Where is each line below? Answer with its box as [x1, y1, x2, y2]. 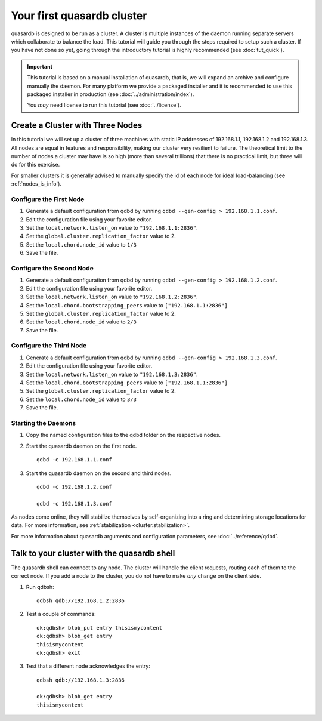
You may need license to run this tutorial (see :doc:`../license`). [27, 101, 181, 109]
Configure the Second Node [11, 264, 94, 272]
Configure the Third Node [11, 341, 87, 350]
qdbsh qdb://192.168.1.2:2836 [36, 597, 125, 604]
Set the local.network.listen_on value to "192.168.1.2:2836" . [26, 293, 198, 301]
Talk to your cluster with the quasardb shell [11, 548, 175, 558]
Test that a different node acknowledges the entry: [26, 663, 150, 670]
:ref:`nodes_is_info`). [11, 180, 62, 187]
